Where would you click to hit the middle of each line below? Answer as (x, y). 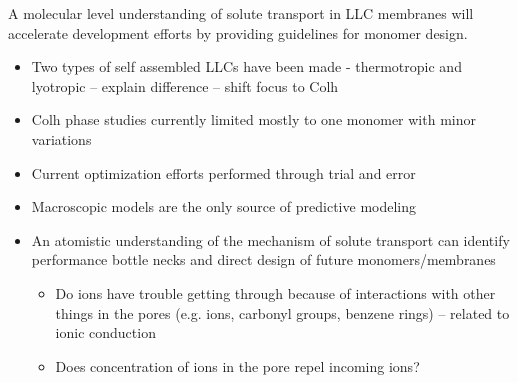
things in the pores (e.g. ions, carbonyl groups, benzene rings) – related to (282, 312)
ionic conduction (105, 332)
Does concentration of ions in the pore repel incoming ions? (237, 365)
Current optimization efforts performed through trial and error (223, 172)
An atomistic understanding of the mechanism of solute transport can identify (270, 239)
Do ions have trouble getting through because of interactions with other (275, 292)
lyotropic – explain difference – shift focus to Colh (185, 85)
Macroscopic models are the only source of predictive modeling (223, 206)
